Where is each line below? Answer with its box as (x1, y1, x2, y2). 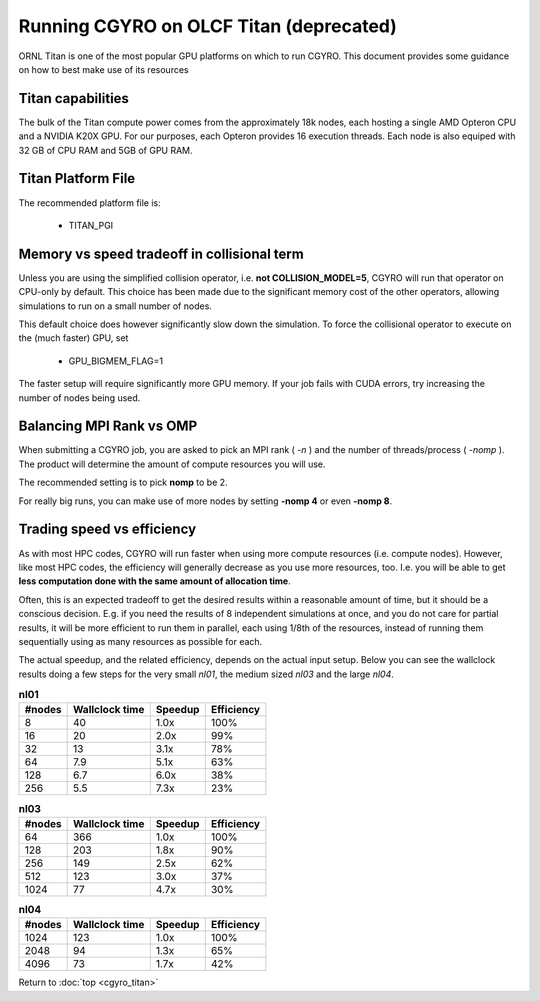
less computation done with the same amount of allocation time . (18, 575, 291, 587)
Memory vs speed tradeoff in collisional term (18, 245, 304, 262)
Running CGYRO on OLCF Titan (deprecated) (18, 15, 397, 37)
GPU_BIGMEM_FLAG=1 (68, 355, 164, 367)
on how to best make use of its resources (18, 63, 189, 75)
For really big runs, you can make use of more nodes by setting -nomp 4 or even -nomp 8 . (18, 495, 393, 507)
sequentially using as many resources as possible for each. (18, 635, 263, 647)
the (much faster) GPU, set (18, 332, 129, 344)
